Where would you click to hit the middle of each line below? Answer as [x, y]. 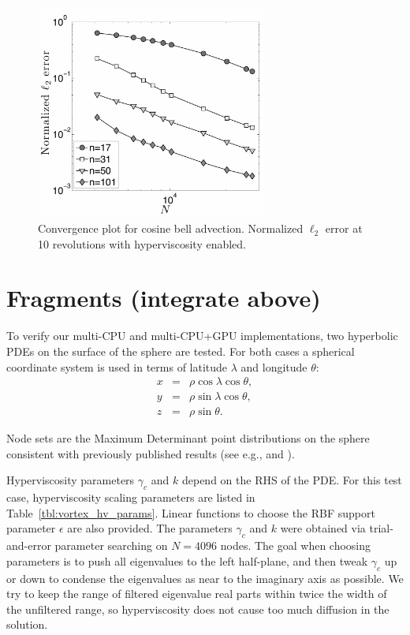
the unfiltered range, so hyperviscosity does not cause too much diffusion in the [198, 609]
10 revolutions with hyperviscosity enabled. [142, 243]
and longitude [274, 366]
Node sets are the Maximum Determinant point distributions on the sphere [188, 438]
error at [344, 228]
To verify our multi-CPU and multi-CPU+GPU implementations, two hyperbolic [202, 336]
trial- [381, 528]
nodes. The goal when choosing [296, 545]
